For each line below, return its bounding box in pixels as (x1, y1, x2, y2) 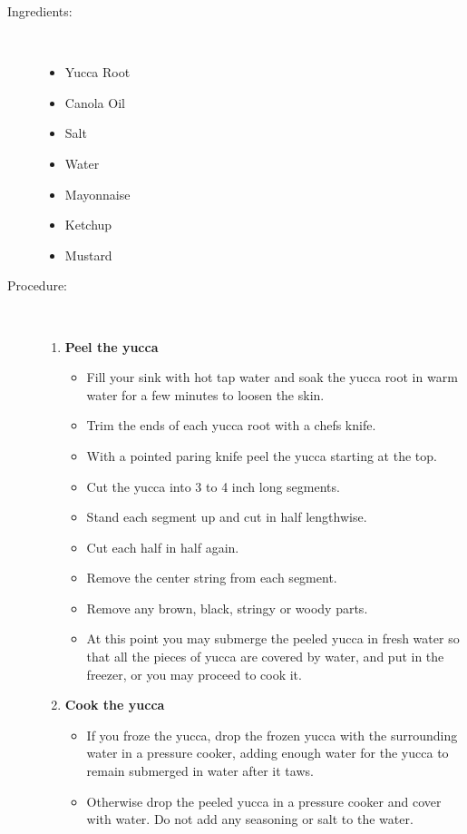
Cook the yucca (64, 695, 165, 714)
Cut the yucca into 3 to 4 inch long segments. (86, 476, 340, 495)
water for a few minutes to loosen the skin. (86, 385, 325, 404)
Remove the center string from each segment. (86, 568, 337, 587)
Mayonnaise (64, 184, 131, 203)
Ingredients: (7, 2, 73, 20)
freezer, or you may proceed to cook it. (86, 664, 302, 683)
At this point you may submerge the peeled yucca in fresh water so (86, 629, 460, 648)
